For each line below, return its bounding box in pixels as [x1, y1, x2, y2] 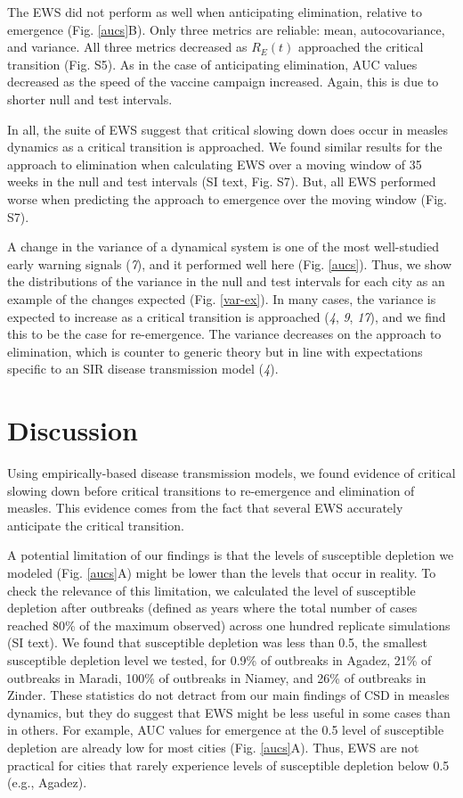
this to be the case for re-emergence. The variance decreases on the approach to [7, 325, 442, 343]
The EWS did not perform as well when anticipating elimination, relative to [7, 3, 422, 21]
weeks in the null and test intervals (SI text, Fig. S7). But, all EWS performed [7, 172, 436, 191]
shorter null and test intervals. [7, 89, 173, 108]
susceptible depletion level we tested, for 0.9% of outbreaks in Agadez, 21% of [7, 650, 432, 669]
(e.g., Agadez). [7, 773, 87, 792]
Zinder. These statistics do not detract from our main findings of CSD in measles [7, 686, 450, 704]
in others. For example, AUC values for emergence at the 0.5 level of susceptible [7, 720, 444, 739]
